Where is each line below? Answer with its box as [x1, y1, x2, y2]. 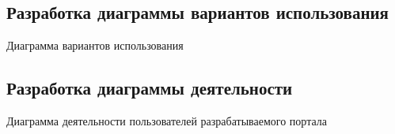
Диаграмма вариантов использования [6, 37, 184, 54]
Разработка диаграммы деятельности [6, 76, 293, 100]
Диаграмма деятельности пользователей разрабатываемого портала [6, 113, 327, 128]
